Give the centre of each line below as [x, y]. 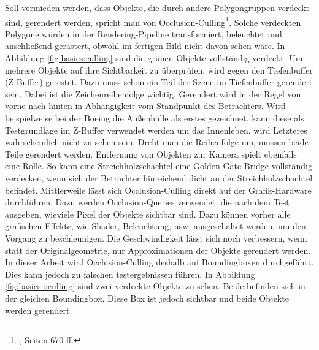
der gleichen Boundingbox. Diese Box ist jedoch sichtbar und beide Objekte [147, 298]
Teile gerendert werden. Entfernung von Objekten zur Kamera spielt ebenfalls [151, 154]
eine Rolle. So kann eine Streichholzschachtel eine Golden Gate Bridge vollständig [159, 166]
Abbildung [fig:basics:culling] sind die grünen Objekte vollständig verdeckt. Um [154, 58]
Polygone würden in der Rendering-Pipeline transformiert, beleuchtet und [144, 33]
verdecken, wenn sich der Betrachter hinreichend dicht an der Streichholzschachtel [159, 177]
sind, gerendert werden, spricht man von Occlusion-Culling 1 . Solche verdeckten [153, 21]
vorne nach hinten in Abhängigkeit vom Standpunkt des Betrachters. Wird [145, 106]
